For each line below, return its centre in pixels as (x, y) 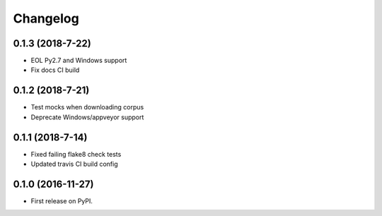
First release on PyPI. (62, 200)
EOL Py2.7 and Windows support (79, 61)
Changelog (46, 18)
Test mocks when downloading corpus (87, 107)
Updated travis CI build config (74, 164)
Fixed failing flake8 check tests (76, 154)
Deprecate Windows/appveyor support (87, 117)
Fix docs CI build (55, 70)
